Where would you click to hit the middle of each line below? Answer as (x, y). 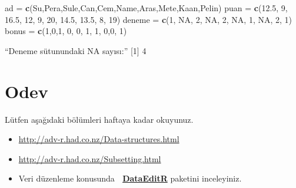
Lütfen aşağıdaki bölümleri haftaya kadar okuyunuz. (99, 119)
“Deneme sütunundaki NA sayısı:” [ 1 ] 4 (76, 50)
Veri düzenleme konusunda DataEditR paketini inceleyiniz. (130, 178)
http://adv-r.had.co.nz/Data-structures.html (99, 139)
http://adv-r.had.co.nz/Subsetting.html (90, 158)
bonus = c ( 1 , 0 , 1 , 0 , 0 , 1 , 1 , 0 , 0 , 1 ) (66, 31)
